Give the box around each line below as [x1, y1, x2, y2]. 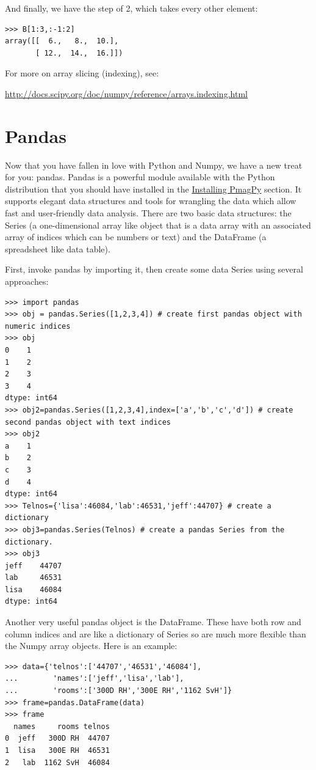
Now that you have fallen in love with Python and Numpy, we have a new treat [5, 158, 303, 171]
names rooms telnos [13, 722, 110, 731]
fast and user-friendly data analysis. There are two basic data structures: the [5, 207, 292, 219]
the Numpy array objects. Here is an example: [5, 639, 178, 652]
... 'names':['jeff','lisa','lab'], [5, 674, 184, 683]
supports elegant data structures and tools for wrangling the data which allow [5, 194, 296, 207]
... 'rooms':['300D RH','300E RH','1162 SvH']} [5, 686, 232, 695]
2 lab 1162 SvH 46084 [5, 758, 110, 767]
